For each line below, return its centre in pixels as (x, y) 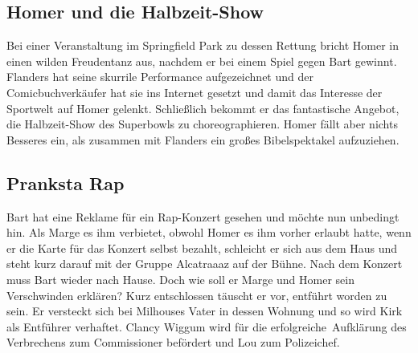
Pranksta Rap (66, 183)
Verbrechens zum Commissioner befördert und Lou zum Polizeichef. (173, 342)
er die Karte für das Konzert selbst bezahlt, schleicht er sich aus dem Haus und (202, 248)
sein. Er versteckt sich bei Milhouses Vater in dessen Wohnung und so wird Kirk (205, 311)
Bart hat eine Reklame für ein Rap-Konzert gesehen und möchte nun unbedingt (203, 216)
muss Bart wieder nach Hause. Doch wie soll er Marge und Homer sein (180, 279)
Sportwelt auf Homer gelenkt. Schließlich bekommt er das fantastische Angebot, (203, 108)
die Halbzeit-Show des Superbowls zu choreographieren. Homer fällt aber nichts (202, 124)
